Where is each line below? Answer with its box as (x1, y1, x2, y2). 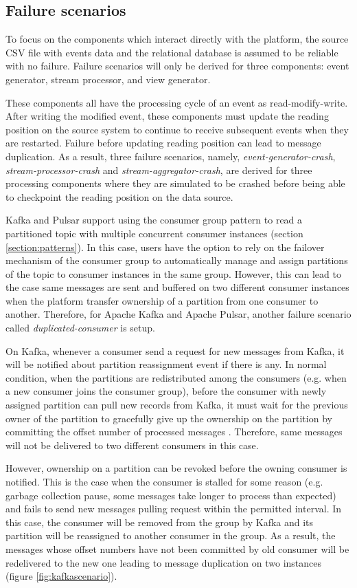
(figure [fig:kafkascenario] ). (5, 569, 117, 583)
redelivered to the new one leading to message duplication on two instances (5, 555, 322, 569)
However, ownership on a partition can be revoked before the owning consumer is (5, 461, 347, 475)
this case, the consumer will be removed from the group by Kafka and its (5, 514, 314, 529)
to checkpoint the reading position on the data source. (5, 189, 233, 204)
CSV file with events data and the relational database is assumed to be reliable (5, 45, 338, 59)
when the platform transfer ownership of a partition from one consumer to (5, 293, 319, 307)
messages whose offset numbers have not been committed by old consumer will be (5, 541, 349, 556)
